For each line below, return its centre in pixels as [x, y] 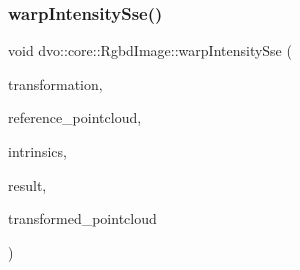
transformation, [55, 83]
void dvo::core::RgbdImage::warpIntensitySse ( [150, 50]
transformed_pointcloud [82, 218]
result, [27, 184]
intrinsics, [37, 151]
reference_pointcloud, [75, 117]
